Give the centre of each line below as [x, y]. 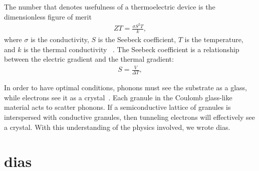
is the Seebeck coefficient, [137, 39]
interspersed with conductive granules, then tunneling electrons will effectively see [130, 117]
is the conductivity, [60, 39]
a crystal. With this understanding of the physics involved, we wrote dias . [117, 127]
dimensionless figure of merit [48, 16]
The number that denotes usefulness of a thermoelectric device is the [110, 7]
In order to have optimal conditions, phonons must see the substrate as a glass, [125, 88]
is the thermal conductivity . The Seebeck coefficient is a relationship [132, 49]
